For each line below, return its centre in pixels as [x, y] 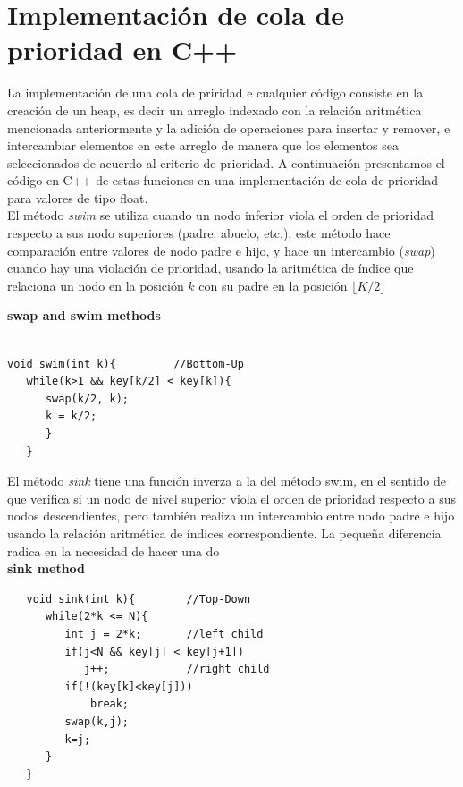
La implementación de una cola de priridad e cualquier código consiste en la [215, 93]
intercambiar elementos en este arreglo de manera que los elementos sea [203, 145]
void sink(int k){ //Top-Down [139, 599]
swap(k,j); [97, 721]
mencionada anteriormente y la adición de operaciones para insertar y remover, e [229, 127]
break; [110, 704]
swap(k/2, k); [87, 398]
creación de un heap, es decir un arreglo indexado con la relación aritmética [215, 110]
